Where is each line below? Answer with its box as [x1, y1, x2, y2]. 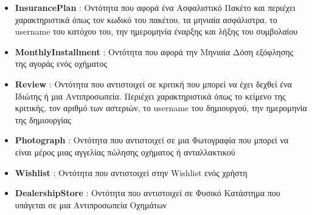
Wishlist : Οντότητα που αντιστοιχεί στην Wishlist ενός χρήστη [15, 166, 248, 179]
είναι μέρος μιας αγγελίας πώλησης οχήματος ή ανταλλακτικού [15, 145, 235, 158]
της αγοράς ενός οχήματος [15, 57, 107, 70]
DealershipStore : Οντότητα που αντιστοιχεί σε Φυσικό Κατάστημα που [15, 186, 280, 199]
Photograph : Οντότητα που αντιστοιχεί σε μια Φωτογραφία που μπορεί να [15, 134, 289, 146]
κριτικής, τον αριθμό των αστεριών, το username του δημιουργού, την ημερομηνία [15, 101, 307, 114]
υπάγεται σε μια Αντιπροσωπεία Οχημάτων [15, 198, 167, 211]
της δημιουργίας [15, 113, 71, 126]
